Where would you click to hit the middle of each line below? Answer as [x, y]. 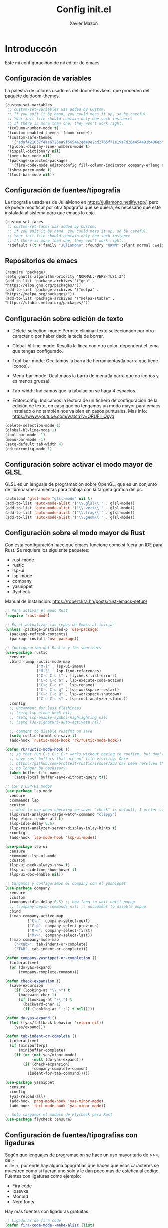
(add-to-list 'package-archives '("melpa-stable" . [60, 299]
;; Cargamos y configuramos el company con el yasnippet [66, 883]
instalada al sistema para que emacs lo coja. [51, 213]
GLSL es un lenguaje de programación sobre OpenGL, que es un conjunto [81, 484]
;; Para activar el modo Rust [37, 611]
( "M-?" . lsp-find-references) [69, 671]
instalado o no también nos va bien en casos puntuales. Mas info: [80, 411]
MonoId [20, 1196]
